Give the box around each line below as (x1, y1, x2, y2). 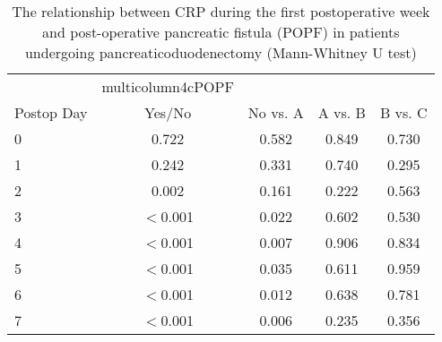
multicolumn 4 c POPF (101, 76, 234, 97)
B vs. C (379, 102, 428, 123)
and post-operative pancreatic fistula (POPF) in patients (42, 21, 400, 42)
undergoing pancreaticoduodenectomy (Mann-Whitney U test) (24, 42, 417, 63)
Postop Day (14, 102, 88, 123)
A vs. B (317, 102, 366, 123)
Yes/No (144, 102, 192, 123)
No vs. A (247, 102, 304, 123)
